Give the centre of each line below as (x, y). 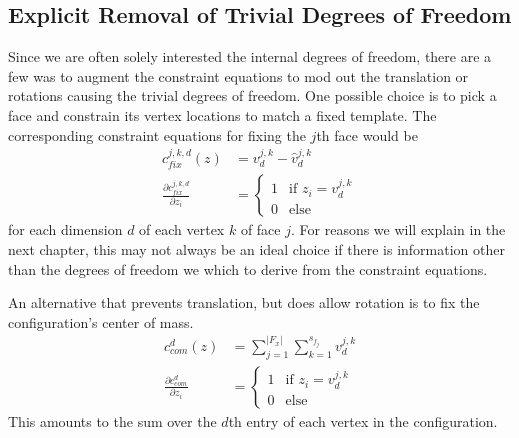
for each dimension (65, 229)
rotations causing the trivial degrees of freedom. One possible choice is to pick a (252, 95)
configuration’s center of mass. (101, 321)
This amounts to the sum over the (112, 420)
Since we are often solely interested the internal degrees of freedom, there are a (250, 56)
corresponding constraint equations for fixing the (157, 134)
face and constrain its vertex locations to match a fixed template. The (222, 114)
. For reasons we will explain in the (398, 229)
